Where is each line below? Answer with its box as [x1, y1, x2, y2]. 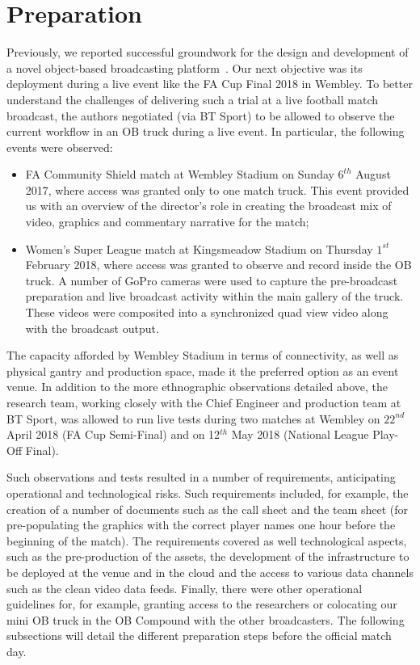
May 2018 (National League [231, 426, 369, 443]
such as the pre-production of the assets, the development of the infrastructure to [6, 548, 409, 565]
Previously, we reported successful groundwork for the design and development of [6, 44, 409, 61]
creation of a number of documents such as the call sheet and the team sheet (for [6, 500, 409, 517]
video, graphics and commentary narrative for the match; [25, 213, 309, 230]
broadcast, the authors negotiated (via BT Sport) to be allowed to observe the [6, 107, 395, 124]
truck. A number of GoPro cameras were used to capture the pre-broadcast [25, 271, 398, 288]
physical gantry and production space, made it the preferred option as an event [6, 362, 399, 379]
